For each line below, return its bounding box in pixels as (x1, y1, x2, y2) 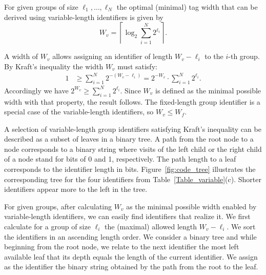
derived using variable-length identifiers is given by (4, 11, 163, 22)
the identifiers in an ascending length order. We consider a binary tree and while (4, 231, 257, 242)
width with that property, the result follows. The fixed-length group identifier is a (4, 96, 260, 107)
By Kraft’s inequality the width (4, 61, 104, 71)
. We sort (227, 221, 256, 232)
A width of (4, 51, 38, 62)
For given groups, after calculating (4, 201, 112, 211)
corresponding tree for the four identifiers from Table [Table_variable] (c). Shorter (4, 173, 261, 184)
